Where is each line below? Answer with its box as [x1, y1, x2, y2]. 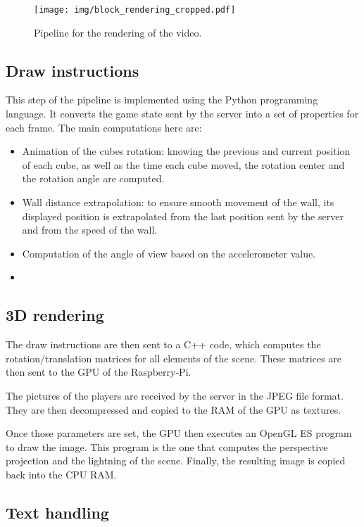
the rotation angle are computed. [22, 171, 165, 186]
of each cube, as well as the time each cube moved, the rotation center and [22, 157, 345, 172]
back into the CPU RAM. [6, 466, 117, 481]
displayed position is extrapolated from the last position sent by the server [22, 208, 344, 223]
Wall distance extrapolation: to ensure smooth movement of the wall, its [22, 195, 334, 210]
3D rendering [6, 304, 104, 326]
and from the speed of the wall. [22, 222, 158, 237]
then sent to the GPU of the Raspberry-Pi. [6, 364, 192, 379]
